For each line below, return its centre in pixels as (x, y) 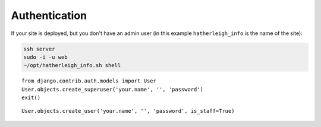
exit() (31, 98)
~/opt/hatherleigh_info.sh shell (72, 66)
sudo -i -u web (45, 57)
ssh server (39, 49)
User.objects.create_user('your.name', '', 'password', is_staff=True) (128, 111)
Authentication (49, 15)
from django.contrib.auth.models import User (89, 81)
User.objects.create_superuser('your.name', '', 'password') (112, 89)
